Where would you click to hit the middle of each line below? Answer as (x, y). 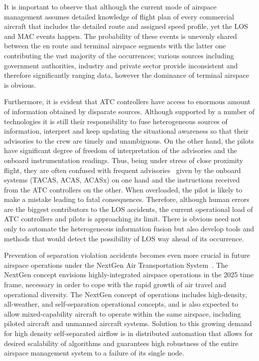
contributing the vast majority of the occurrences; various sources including (119, 55)
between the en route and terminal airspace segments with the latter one (115, 46)
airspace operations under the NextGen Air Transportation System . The (116, 265)
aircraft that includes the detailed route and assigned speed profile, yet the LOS (126, 26)
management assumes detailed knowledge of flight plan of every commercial (119, 16)
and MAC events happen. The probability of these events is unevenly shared (121, 36)
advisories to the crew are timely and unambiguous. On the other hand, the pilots (129, 140)
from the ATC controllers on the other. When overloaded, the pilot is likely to (123, 189)
